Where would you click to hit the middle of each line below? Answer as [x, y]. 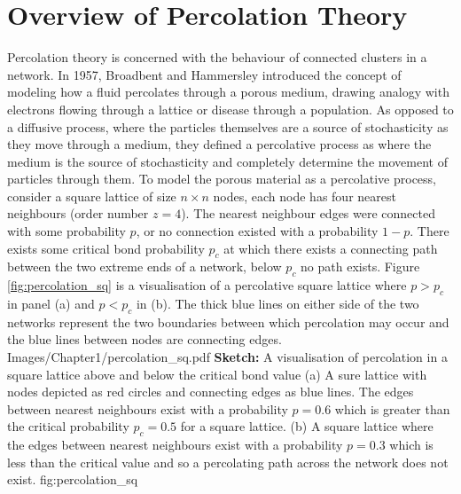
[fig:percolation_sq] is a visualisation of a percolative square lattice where [207, 285]
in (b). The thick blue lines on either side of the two [277, 304]
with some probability [66, 231]
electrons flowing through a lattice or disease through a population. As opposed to [230, 109]
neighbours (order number [78, 213]
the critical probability [68, 426]
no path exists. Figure [360, 267]
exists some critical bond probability [106, 248]
